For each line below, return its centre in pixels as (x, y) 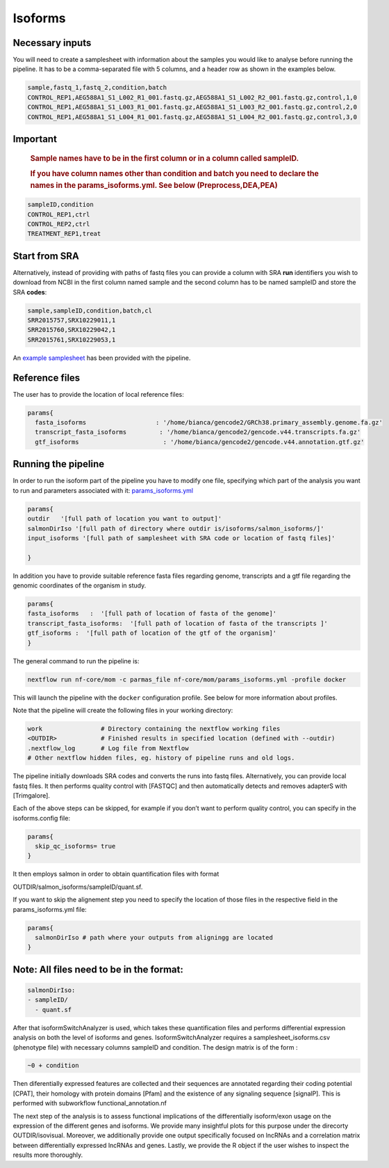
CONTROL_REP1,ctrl (59, 214)
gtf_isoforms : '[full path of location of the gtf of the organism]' (152, 633)
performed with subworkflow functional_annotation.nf (90, 1103)
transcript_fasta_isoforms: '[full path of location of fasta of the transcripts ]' (177, 623)
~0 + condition (53, 1066)
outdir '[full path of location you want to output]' (125, 519)
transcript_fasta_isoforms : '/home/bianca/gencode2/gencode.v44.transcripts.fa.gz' (198, 432)
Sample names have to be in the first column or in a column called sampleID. (165, 158)
